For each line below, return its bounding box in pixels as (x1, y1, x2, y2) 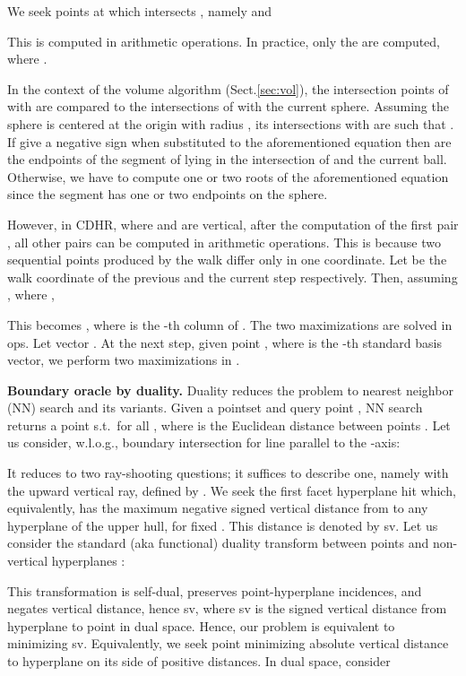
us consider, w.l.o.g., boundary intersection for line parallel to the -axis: (7, 433, 401, 452)
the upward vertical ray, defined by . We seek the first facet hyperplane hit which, (7, 481, 456, 499)
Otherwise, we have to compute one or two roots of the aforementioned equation (7, 167, 449, 186)
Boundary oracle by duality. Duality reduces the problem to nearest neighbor (7, 380, 453, 399)
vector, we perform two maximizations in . (7, 351, 240, 369)
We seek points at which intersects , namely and (7, 2, 272, 20)
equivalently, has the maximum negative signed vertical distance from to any (7, 498, 428, 517)
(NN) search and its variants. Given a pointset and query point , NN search (7, 398, 423, 417)
